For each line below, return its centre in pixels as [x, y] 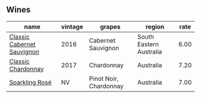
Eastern [148, 44]
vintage [72, 26]
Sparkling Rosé [31, 82]
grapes [110, 26]
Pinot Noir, [104, 78]
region [155, 26]
